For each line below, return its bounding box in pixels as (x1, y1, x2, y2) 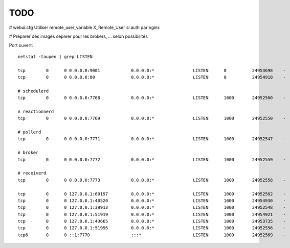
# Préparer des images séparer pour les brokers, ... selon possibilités (9, 33, 148, 39)
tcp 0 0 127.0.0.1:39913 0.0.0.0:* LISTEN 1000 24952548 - (18, 205, 286, 210)
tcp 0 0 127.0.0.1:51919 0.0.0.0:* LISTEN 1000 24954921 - (18, 211, 286, 217)
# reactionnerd (18, 108, 54, 114)
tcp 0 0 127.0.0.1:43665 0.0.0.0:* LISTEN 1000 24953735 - (18, 219, 286, 224)
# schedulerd (18, 88, 49, 94)
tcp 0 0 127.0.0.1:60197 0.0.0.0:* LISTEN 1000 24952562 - (18, 191, 286, 197)
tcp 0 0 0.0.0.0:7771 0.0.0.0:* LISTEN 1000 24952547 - (18, 136, 286, 142)
